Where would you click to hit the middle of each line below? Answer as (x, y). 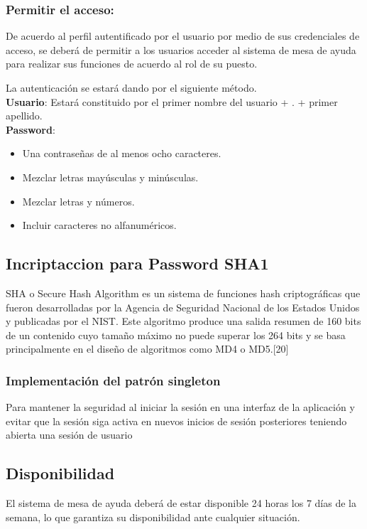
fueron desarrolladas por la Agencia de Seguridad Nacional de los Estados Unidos (183, 307)
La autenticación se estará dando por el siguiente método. (131, 87)
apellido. (24, 116)
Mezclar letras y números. (78, 201)
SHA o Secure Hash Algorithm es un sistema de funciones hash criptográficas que (183, 293)
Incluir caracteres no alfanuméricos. (99, 225)
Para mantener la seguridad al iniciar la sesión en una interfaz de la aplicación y (180, 407)
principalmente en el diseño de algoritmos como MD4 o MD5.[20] (147, 349)
